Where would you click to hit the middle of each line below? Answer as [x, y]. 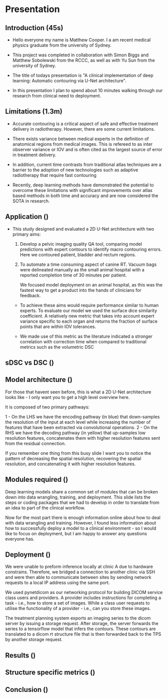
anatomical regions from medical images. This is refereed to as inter [82, 144]
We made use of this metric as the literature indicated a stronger [86, 336]
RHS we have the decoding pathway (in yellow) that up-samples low [75, 433]
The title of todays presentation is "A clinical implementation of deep [83, 75]
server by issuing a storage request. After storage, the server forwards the [82, 624]
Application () [27, 217]
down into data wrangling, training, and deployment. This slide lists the [78, 497]
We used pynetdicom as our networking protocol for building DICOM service [84, 592]
